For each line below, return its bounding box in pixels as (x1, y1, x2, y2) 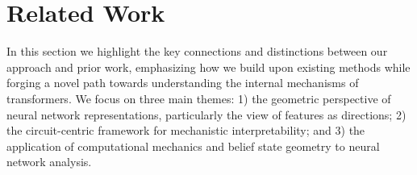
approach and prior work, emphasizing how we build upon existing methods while (6, 58, 411, 75)
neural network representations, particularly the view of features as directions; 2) (6, 106, 407, 123)
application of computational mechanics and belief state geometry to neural (6, 137, 380, 154)
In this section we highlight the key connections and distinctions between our (6, 43, 388, 60)
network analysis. (6, 153, 92, 170)
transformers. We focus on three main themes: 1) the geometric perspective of (6, 90, 391, 106)
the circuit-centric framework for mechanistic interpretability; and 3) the (6, 122, 365, 139)
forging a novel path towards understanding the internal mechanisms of (6, 74, 359, 91)
